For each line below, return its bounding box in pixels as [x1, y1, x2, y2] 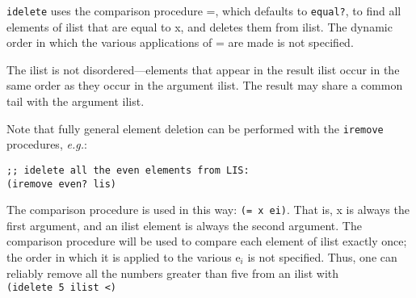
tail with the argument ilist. [6, 93, 145, 110]
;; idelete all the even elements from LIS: [6, 164, 250, 176]
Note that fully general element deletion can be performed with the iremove [6, 120, 384, 136]
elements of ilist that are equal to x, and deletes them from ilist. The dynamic [6, 18, 393, 35]
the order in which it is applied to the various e [6, 249, 241, 266]
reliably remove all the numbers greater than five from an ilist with [6, 264, 339, 281]
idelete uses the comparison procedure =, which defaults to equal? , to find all [6, 2, 401, 19]
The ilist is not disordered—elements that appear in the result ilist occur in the [6, 61, 400, 78]
